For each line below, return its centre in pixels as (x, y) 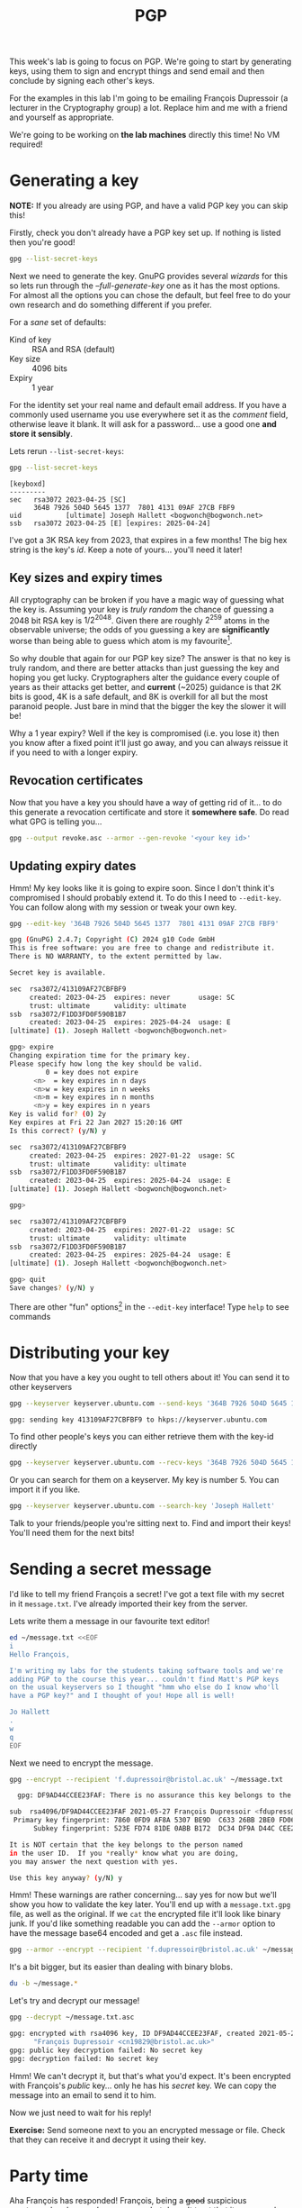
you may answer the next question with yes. (94, 1861)
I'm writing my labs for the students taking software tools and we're (146, 1671)
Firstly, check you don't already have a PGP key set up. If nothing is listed (145, 233)
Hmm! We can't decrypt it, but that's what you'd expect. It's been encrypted (150, 2076)
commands (30, 1316)
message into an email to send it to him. (83, 2094)
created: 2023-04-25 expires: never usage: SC (132, 997)
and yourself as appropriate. (62, 117)
